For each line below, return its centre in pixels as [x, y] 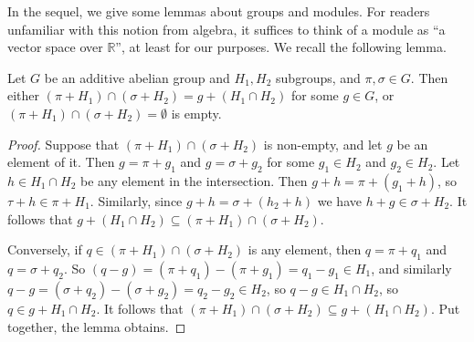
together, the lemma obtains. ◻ [97, 326]
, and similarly [411, 268]
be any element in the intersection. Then [194, 180]
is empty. [196, 113]
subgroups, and [318, 77]
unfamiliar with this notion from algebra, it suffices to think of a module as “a [226, 29]
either [24, 95]
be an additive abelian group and [137, 77]
